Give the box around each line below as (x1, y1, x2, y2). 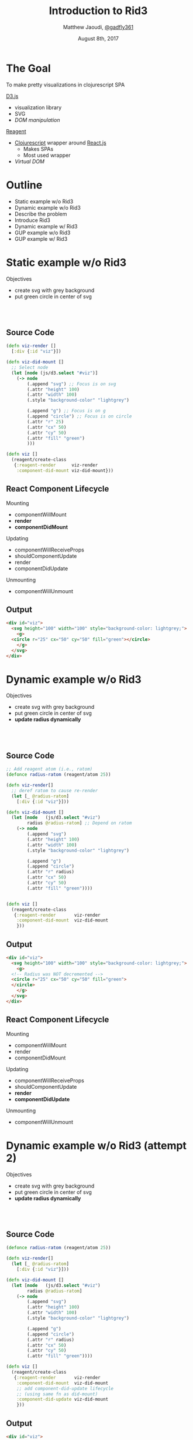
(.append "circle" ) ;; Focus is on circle (27, 413, 132, 419)
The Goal (6, 62, 51, 75)
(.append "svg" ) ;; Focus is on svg (27, 381, 116, 387)
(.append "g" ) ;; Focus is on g (27, 408, 106, 414)
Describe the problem (14, 210, 67, 217)
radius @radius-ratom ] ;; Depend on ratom (27, 820, 132, 826)
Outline (6, 178, 43, 191)
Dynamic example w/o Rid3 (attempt (6, 1139, 187, 1152)
